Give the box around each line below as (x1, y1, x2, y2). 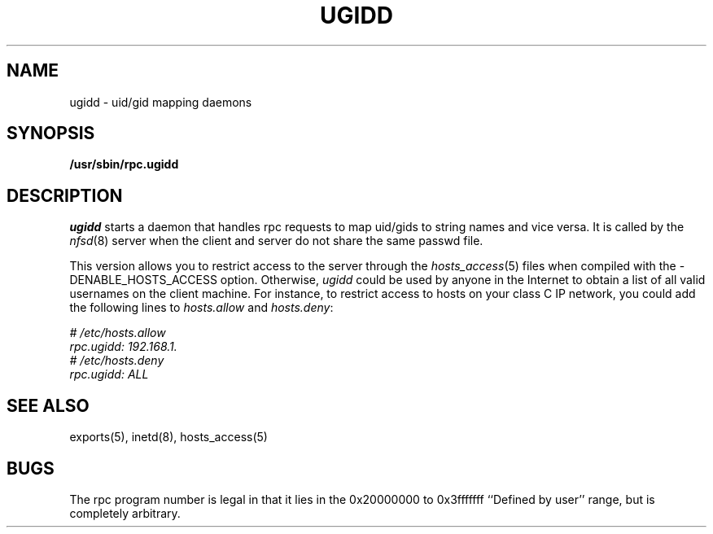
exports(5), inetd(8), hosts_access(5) (69, 430, 268, 444)
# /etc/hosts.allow (69, 326, 166, 340)
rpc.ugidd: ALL (69, 367, 149, 382)
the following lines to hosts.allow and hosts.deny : (69, 300, 334, 315)
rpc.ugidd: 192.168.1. (69, 339, 177, 354)
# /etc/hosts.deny (69, 353, 164, 368)
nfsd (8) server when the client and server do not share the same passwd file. (69, 234, 483, 248)
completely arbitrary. (69, 506, 181, 520)
